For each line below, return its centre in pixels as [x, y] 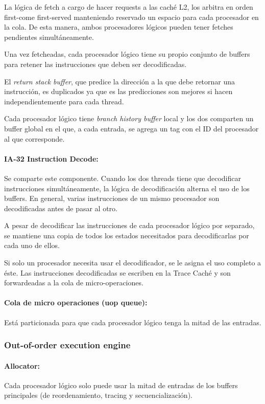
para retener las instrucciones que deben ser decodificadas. [95, 64]
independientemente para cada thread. [64, 101]
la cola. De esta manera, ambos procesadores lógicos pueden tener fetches [119, 27]
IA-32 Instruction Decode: [51, 158]
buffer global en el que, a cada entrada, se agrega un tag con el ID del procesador [131, 128]
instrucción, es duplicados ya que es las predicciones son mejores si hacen [118, 91]
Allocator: [22, 365]
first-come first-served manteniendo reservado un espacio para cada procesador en [131, 17]
